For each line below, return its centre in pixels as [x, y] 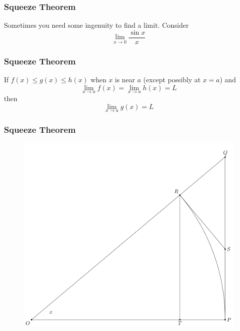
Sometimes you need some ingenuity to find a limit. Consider [96, 25]
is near [125, 80]
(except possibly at [172, 80]
